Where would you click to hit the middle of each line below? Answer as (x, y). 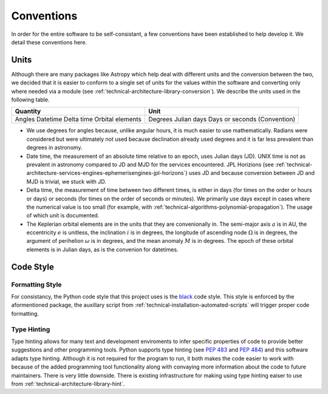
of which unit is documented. (63, 216)
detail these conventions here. (49, 42)
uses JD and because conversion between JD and (252, 173)
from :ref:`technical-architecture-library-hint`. (68, 384)
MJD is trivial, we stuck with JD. (66, 182)
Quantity (28, 111)
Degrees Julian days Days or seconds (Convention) (222, 120)
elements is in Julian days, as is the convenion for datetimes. (102, 250)
